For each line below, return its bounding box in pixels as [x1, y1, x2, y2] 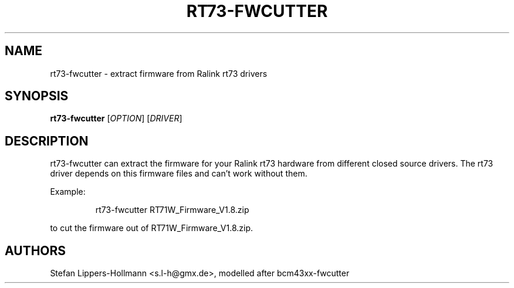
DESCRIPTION [5, 133, 89, 148]
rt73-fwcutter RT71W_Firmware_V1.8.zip [95, 205, 249, 215]
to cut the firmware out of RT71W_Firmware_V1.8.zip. [50, 223, 253, 233]
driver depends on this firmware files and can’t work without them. [50, 168, 307, 179]
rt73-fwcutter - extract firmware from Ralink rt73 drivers [50, 68, 268, 79]
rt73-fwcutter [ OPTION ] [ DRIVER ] [50, 113, 182, 124]
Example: [50, 187, 86, 197]
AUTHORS [5, 243, 66, 258]
